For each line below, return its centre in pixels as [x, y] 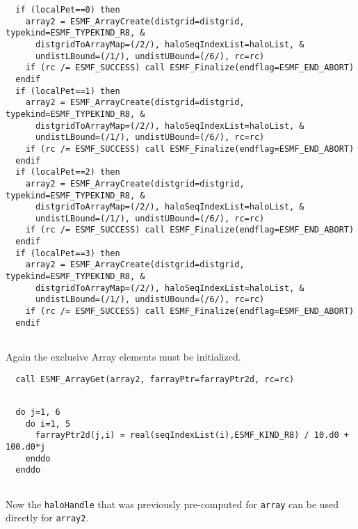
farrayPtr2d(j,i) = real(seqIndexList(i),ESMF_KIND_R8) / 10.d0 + [192, 435]
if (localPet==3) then [68, 253]
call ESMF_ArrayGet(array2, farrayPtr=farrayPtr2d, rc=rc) [155, 379]
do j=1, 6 [38, 412]
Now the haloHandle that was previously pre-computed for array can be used [172, 504]
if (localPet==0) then [68, 10]
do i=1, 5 [48, 424]
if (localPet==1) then [68, 91]
